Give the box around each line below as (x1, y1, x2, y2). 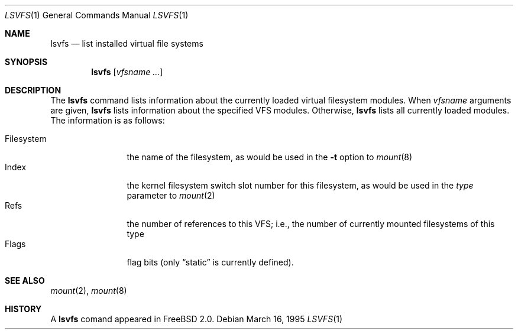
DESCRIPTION (5, 85, 61, 95)
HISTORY (5, 304, 42, 314)
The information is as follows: (50, 115, 165, 125)
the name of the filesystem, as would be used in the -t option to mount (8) (127, 152, 413, 162)
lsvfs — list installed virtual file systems (50, 38, 203, 48)
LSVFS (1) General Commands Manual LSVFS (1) (5, 10, 189, 20)
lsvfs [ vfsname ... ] (91, 67, 163, 77)
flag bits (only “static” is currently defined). (127, 257, 294, 267)
